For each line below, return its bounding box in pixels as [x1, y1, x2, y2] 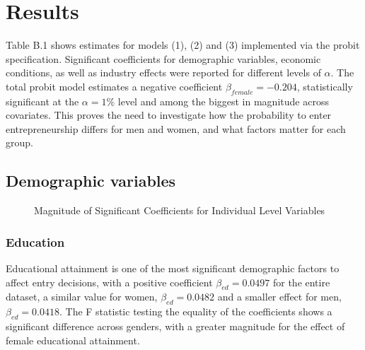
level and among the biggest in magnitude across [117, 93, 329, 108]
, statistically [296, 78, 353, 93]
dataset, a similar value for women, [6, 289, 158, 304]
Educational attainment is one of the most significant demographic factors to [6, 261, 340, 276]
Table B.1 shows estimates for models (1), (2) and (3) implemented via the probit [6, 37, 360, 52]
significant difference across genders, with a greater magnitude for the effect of [6, 319, 345, 334]
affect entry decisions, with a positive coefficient [6, 274, 213, 289]
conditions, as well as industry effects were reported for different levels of [6, 65, 321, 80]
